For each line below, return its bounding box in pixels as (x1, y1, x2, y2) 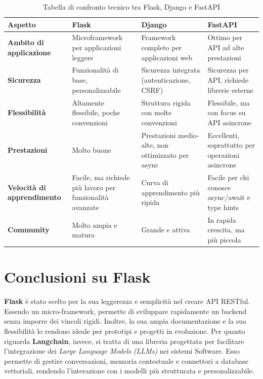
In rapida (207, 214, 236, 225)
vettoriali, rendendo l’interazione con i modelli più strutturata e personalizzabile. (4, 365, 254, 376)
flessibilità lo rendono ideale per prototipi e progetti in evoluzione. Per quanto (4, 325, 245, 336)
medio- (178, 129, 199, 140)
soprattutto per (207, 140, 255, 150)
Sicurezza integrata (141, 64, 200, 75)
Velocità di (8, 182, 46, 192)
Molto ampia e (72, 219, 117, 230)
